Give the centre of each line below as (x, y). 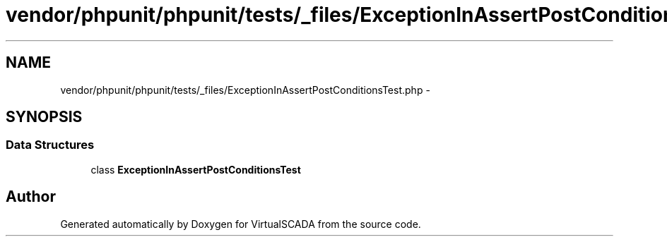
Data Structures (50, 145)
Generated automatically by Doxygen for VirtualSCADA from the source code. (241, 224)
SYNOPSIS (44, 117)
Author (31, 197)
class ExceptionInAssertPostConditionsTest (196, 169)
